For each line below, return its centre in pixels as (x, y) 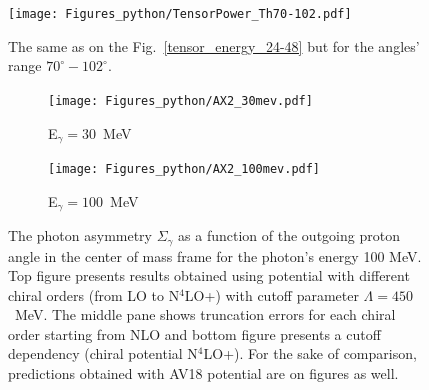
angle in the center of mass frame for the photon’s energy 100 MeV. (215, 255)
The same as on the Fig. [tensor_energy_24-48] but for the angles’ (214, 45)
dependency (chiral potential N (103, 353)
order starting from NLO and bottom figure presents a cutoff (194, 333)
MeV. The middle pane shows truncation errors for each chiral (205, 314)
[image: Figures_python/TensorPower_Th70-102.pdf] (180, 14)
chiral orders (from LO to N (94, 294)
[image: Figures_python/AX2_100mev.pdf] (184, 168)
